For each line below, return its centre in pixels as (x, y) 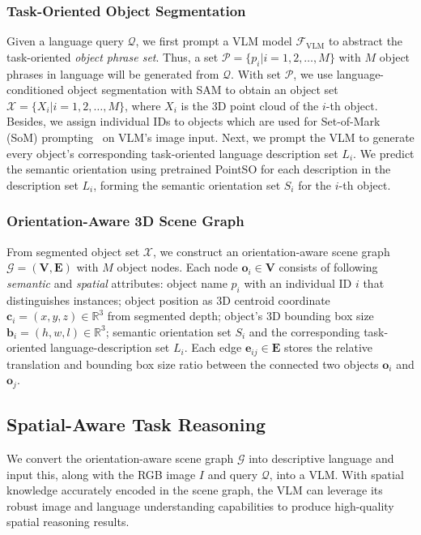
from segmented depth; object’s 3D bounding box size (240, 316)
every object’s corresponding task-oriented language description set (172, 153)
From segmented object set (73, 251)
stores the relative (328, 347)
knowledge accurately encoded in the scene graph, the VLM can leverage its (195, 490)
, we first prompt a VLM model (214, 41)
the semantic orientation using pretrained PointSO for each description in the (199, 169)
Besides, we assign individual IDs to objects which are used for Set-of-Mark (193, 121)
